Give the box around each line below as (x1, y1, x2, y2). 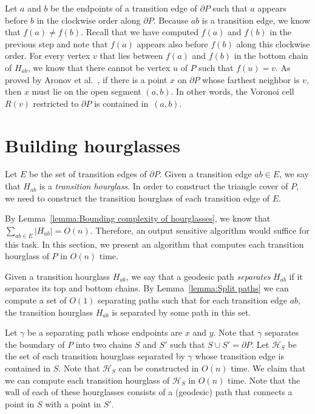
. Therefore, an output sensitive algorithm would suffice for (90, 223, 310, 236)
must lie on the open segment (32, 85, 141, 98)
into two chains (75, 338, 132, 350)
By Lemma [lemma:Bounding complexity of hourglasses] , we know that (5, 212, 271, 225)
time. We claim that (231, 361, 306, 374)
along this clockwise (236, 37, 310, 50)
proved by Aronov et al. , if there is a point (5, 73, 168, 86)
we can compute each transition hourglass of (5, 373, 170, 386)
